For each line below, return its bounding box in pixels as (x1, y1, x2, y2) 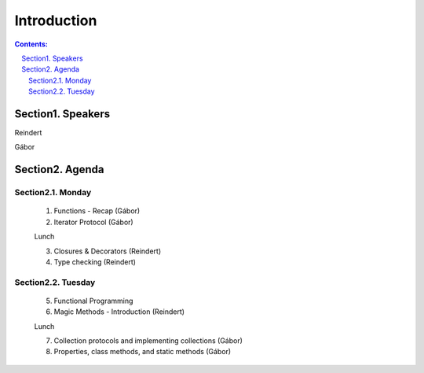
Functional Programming (53, 296, 133, 305)
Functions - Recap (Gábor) (53, 206, 141, 216)
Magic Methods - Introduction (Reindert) (53, 307, 185, 316)
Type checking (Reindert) (53, 257, 137, 267)
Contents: (14, 39, 49, 49)
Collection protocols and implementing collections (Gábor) (53, 336, 243, 345)
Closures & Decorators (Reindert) (53, 246, 162, 256)
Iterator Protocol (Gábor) (53, 217, 133, 227)
